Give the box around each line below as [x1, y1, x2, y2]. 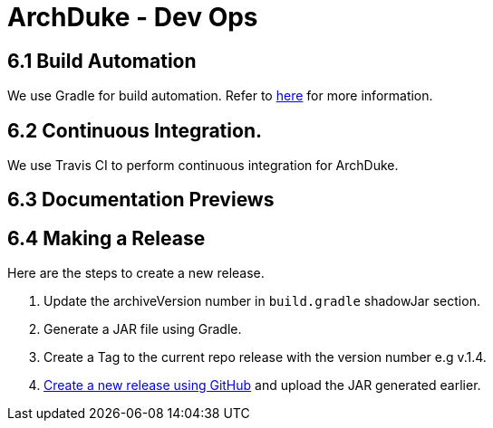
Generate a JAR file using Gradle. [43, 321, 242, 338]
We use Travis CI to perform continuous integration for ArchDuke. [7, 157, 399, 174]
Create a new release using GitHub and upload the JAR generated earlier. [43, 377, 481, 394]
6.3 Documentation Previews [7, 188, 275, 212]
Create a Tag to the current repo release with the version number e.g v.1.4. [43, 349, 487, 366]
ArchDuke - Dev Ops [7, 2, 258, 33]
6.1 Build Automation [7, 49, 197, 72]
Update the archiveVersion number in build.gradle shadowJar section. [43, 293, 480, 309]
